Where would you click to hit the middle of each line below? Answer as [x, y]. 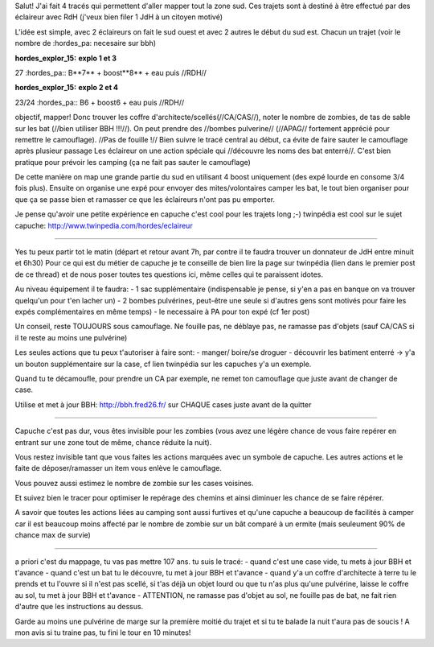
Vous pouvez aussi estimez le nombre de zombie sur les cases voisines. [134, 483]
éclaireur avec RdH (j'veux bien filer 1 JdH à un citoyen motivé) [119, 17]
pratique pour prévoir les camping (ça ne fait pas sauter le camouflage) [133, 162]
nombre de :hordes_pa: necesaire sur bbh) [86, 43]
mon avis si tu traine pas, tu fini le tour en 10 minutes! [103, 633]
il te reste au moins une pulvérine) [71, 337]
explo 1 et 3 [97, 58]
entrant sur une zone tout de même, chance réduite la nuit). [113, 442]
